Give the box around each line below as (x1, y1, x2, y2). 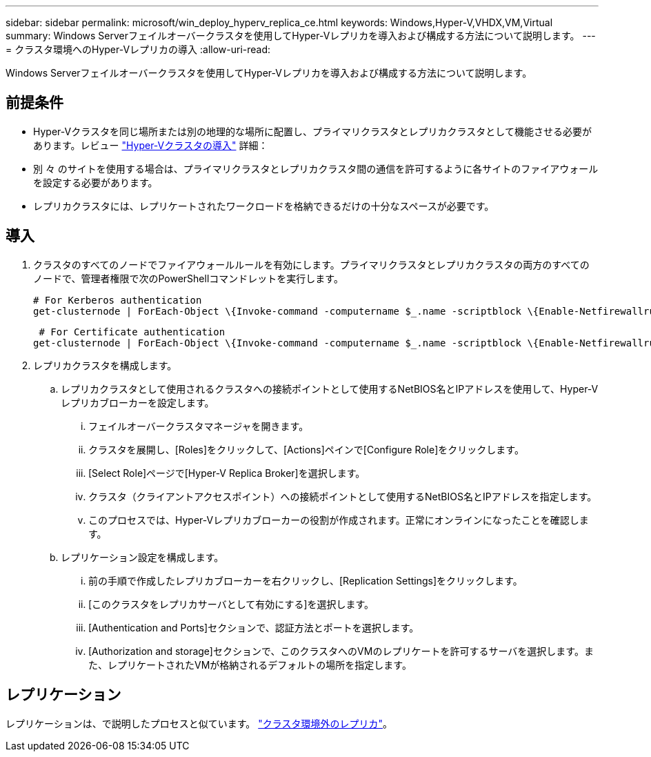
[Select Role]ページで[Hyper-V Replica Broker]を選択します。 (88, 466, 365, 479)
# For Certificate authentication (39, 326, 226, 337)
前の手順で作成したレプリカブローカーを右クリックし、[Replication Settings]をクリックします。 (88, 574, 523, 587)
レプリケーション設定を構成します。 (61, 551, 224, 563)
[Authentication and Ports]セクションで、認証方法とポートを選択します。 (88, 621, 419, 633)
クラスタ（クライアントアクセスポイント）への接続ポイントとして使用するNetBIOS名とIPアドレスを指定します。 (88, 490, 597, 502)
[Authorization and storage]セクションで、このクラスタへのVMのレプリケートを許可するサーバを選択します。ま (88, 645, 594, 657)
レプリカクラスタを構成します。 (33, 359, 177, 371)
